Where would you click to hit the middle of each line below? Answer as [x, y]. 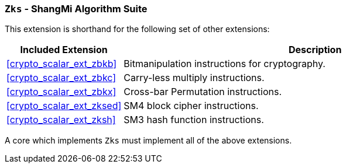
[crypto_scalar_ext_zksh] [61, 120]
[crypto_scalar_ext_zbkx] [61, 92]
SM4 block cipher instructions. [191, 106]
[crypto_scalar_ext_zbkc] [61, 78]
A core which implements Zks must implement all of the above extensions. [148, 141]
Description [315, 50]
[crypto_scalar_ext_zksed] [64, 106]
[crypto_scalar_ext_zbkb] [62, 64]
